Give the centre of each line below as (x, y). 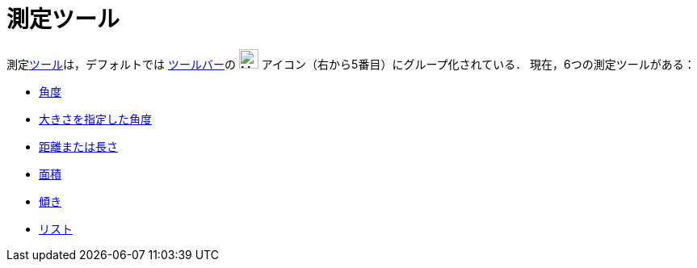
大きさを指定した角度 (95, 119)
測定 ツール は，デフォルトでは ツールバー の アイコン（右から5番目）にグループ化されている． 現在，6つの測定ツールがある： (351, 64)
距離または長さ (78, 146)
